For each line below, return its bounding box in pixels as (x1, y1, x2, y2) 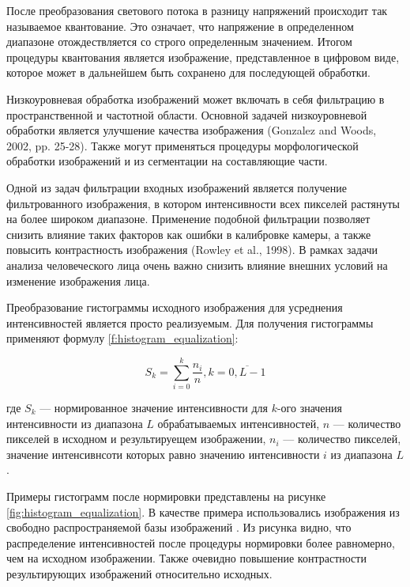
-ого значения (276, 400, 342, 415)
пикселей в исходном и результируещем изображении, (6, 430, 266, 447)
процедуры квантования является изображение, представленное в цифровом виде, (6, 48, 400, 65)
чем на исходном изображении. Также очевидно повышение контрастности (6, 550, 367, 566)
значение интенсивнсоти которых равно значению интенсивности (6, 445, 320, 462)
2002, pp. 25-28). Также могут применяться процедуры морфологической (6, 137, 359, 153)
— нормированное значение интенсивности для (39, 400, 268, 415)
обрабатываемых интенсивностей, (157, 415, 320, 431)
